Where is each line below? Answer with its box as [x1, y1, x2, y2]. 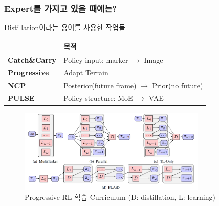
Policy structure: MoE [63, 92, 133, 103]
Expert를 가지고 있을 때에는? [4, 2, 117, 14]
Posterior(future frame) [63, 80, 137, 90]
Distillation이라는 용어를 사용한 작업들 [4, 22, 125, 33]
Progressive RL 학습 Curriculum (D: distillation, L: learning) [25, 191, 215, 202]
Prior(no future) [152, 80, 203, 90]
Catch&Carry [8, 55, 57, 65]
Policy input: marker [63, 55, 128, 65]
